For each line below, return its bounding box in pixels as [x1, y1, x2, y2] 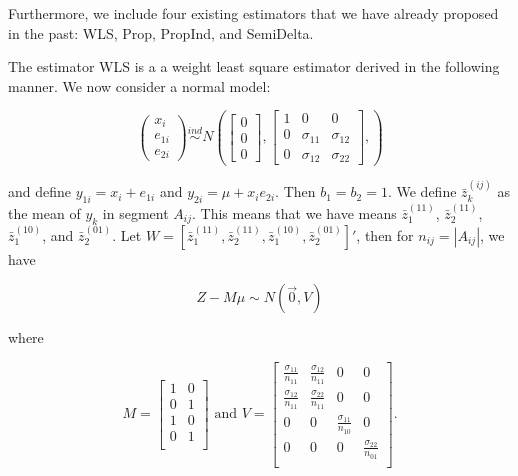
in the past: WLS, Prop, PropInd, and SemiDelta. [8, 22, 314, 43]
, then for [356, 224, 414, 245]
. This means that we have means [192, 202, 397, 223]
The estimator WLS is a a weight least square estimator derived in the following [8, 56, 500, 77]
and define [8, 181, 72, 202]
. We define [387, 181, 457, 202]
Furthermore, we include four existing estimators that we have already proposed [8, 3, 499, 23]
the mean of [8, 202, 81, 223]
